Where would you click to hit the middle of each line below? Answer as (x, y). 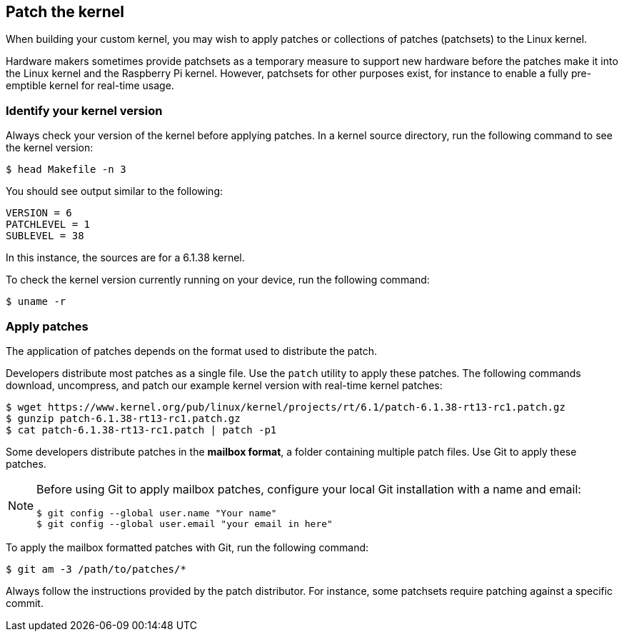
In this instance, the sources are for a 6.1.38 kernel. (125, 258)
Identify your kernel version (84, 110)
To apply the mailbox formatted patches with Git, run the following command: (187, 547)
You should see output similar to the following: (115, 191)
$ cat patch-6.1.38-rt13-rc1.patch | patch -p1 (141, 430)
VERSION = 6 (39, 213)
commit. (25, 603)
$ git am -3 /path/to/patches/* (96, 569)
